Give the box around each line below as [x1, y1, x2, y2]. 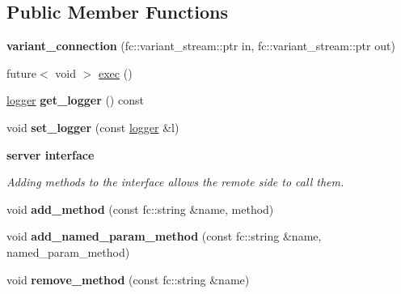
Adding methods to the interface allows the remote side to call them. [6, 173, 344, 190]
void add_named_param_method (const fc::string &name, [6, 228, 322, 245]
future [6, 64, 37, 81]
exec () [99, 64, 133, 81]
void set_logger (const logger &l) [6, 118, 179, 135]
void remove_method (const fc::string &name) [6, 271, 250, 288]
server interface [6, 146, 95, 163]
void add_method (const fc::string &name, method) [6, 200, 274, 217]
